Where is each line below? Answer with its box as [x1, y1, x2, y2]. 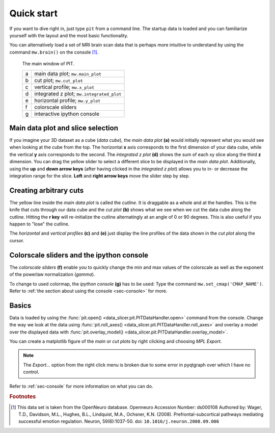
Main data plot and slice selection [9, 123, 118, 132]
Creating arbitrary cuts [9, 186, 84, 195]
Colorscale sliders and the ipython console [9, 250, 149, 260]
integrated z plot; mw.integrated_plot [34, 90, 122, 97]
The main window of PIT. [22, 61, 75, 67]
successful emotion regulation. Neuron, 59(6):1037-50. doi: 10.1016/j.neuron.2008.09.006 [18, 418, 219, 424]
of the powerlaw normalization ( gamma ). [9, 271, 95, 277]
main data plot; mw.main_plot [34, 70, 102, 77]
